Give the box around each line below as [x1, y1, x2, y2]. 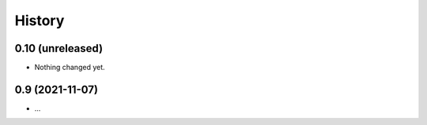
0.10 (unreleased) [14, 42, 103, 55]
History [14, 12, 65, 29]
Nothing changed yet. [34, 63, 106, 72]
